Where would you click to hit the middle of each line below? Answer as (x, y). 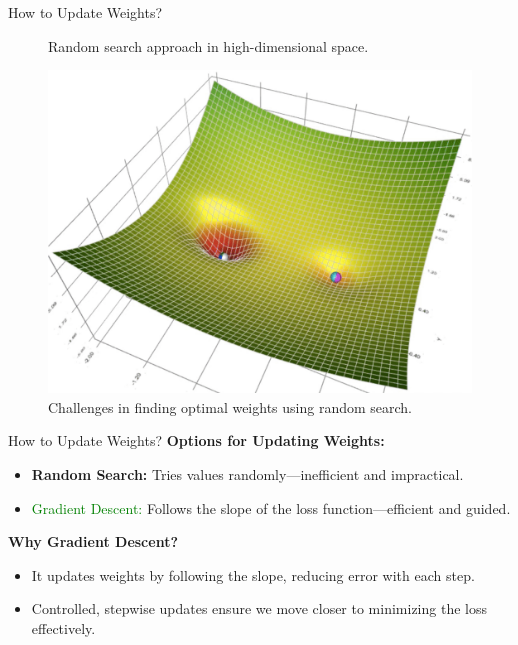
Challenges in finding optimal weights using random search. (230, 406)
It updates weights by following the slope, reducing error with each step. (253, 574)
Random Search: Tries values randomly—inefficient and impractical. (247, 473)
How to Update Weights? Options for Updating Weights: (196, 440)
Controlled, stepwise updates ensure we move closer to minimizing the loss (259, 608)
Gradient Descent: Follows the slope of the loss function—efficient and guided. (271, 507)
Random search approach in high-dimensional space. (208, 45)
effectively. (63, 627)
